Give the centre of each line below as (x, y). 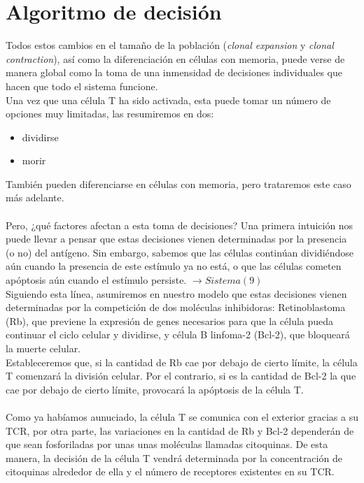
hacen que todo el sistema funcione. (82, 86)
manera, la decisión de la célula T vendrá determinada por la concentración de (174, 457)
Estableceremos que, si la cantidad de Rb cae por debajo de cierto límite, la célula (182, 362)
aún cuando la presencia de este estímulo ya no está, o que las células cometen (174, 266)
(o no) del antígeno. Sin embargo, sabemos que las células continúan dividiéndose (180, 252)
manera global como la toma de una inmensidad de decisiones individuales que (174, 72)
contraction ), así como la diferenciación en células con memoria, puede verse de (175, 58)
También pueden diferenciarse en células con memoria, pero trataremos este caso (178, 183)
